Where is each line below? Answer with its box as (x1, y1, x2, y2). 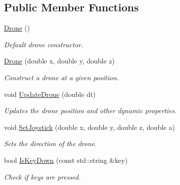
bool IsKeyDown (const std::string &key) (4, 154, 128, 165)
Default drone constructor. (4, 39, 84, 49)
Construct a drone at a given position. (4, 72, 119, 82)
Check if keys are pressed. (4, 171, 81, 182)
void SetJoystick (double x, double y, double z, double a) (4, 122, 175, 132)
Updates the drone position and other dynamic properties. (4, 105, 177, 116)
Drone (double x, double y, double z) (4, 56, 115, 66)
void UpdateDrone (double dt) (4, 89, 96, 99)
